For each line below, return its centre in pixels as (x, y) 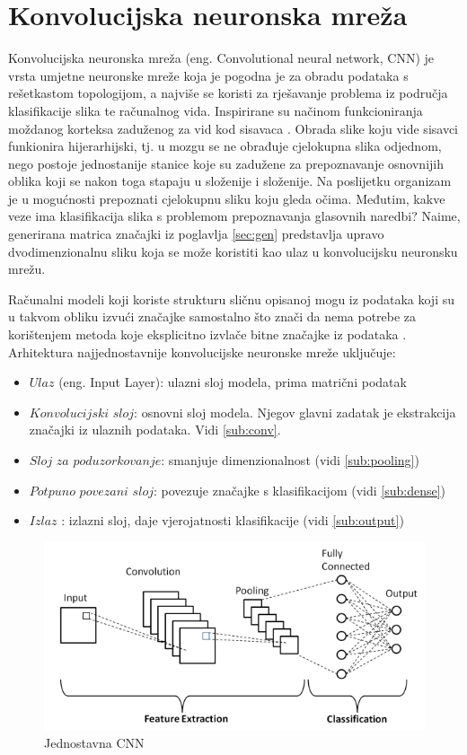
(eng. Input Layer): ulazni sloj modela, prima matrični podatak (233, 382)
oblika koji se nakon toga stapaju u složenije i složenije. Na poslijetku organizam (230, 181)
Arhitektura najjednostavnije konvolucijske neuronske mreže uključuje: (202, 351)
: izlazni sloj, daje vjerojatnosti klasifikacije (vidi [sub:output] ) (233, 520)
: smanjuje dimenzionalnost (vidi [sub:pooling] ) (290, 460)
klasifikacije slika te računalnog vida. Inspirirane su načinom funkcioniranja (216, 110)
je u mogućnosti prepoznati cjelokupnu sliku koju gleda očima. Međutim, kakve (227, 198)
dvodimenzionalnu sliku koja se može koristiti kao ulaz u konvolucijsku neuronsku (233, 251)
